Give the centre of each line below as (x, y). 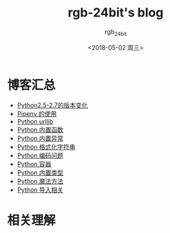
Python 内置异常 (40, 138)
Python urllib (35, 122)
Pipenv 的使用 (37, 114)
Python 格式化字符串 (46, 147)
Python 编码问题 (40, 155)
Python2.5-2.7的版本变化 (52, 105)
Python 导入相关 (40, 190)
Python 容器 (34, 164)
